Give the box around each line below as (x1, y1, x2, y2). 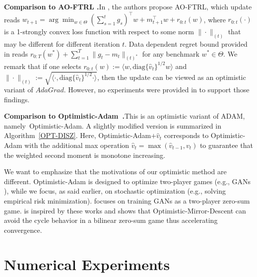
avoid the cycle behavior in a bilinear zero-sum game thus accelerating (4, 215, 218, 225)
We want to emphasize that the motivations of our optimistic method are (4, 166, 227, 177)
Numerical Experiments (4, 254, 170, 274)
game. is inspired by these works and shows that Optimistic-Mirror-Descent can (4, 205, 246, 215)
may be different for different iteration (4, 38, 120, 49)
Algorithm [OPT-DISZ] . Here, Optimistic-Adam (4, 130, 151, 140)
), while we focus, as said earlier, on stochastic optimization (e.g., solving (4, 186, 226, 196)
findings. (4, 94, 30, 104)
